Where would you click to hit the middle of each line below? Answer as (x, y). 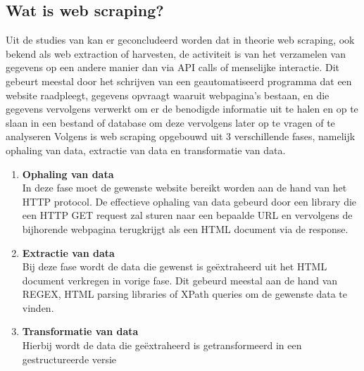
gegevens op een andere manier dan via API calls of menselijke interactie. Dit (172, 67)
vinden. (38, 307)
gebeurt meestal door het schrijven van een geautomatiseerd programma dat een (179, 81)
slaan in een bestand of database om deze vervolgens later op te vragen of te (170, 122)
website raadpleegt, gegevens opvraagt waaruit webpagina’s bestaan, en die (168, 95)
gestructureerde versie (69, 359)
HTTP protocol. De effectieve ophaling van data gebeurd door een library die (189, 201)
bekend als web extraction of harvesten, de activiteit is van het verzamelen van (176, 53)
